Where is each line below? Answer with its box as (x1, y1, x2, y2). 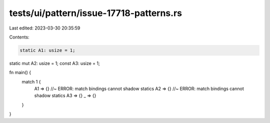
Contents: (9, 34, 29, 40)
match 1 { (21, 78, 41, 84)
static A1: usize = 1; (19, 47, 75, 53)
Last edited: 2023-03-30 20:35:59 (9, 25, 80, 31)
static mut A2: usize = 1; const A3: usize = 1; (9, 60, 100, 66)
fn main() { (9, 69, 31, 75)
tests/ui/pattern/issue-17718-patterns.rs (9, 7, 182, 18)
